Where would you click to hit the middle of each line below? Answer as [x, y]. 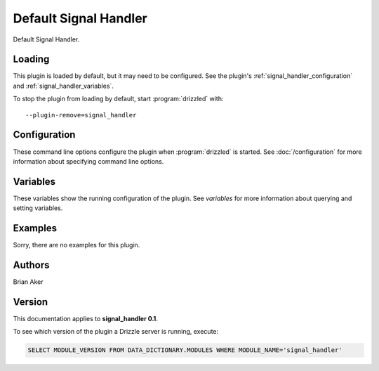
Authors [31, 265]
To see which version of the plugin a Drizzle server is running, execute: [116, 332]
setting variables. [38, 208]
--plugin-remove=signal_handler [81, 115]
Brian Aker [28, 282]
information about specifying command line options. [88, 161]
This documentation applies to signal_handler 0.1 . [85, 318]
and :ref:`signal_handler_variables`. [63, 86]
